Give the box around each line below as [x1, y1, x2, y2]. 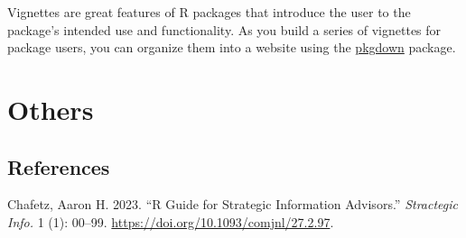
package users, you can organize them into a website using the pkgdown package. [7, 38, 456, 57]
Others [7, 90, 94, 127]
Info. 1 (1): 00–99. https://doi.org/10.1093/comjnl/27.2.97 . [7, 212, 334, 231]
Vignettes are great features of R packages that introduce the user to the [7, 3, 411, 21]
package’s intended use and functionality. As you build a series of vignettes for [7, 20, 442, 39]
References [7, 152, 110, 180]
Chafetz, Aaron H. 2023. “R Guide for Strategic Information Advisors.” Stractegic [7, 195, 458, 214]
